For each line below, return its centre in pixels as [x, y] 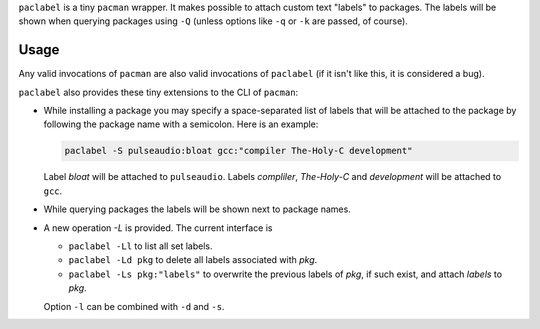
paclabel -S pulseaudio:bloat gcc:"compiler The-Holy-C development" [238, 151]
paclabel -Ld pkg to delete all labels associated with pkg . [193, 260]
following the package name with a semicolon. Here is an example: [181, 124]
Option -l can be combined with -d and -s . [134, 306]
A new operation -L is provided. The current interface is [158, 227]
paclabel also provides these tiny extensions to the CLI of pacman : [158, 92]
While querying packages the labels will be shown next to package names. [197, 209]
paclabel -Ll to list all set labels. [141, 246]
